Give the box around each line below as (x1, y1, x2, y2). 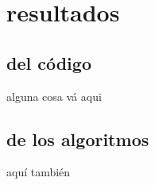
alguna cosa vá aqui (6, 87, 102, 104)
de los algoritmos (6, 126, 149, 151)
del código (6, 50, 91, 75)
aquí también (6, 164, 71, 180)
